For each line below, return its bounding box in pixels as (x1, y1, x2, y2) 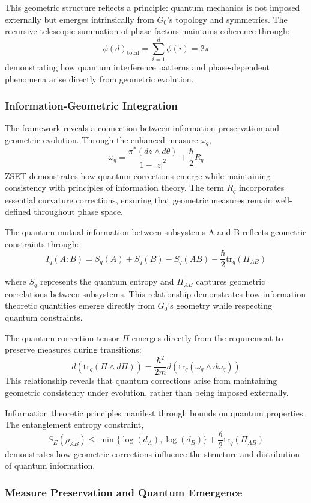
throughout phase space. (34, 205, 123, 218)
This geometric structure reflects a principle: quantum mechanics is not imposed (5, 1, 300, 13)
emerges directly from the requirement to (131, 331, 283, 344)
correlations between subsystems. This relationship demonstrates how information (5, 287, 306, 300)
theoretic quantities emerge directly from (5, 299, 155, 312)
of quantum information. (5, 459, 95, 472)
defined (5, 205, 31, 218)
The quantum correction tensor (5, 331, 119, 344)
